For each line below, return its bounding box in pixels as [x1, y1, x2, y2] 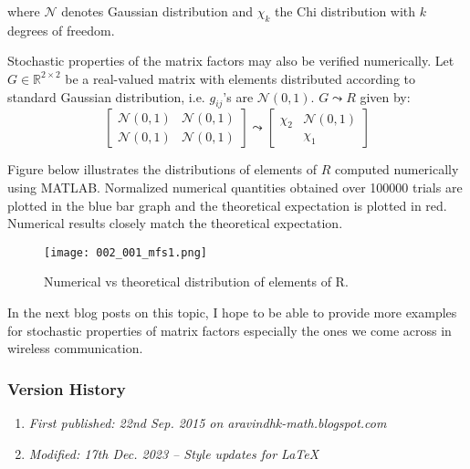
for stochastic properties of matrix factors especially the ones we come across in [7, 320, 452, 339]
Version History [7, 377, 126, 400]
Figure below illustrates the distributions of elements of [7, 160, 318, 179]
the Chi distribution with [274, 2, 416, 20]
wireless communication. [7, 339, 143, 358]
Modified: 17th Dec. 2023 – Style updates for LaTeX [28, 443, 319, 463]
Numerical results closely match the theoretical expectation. [7, 214, 343, 233]
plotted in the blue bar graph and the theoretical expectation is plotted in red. [7, 195, 447, 214]
